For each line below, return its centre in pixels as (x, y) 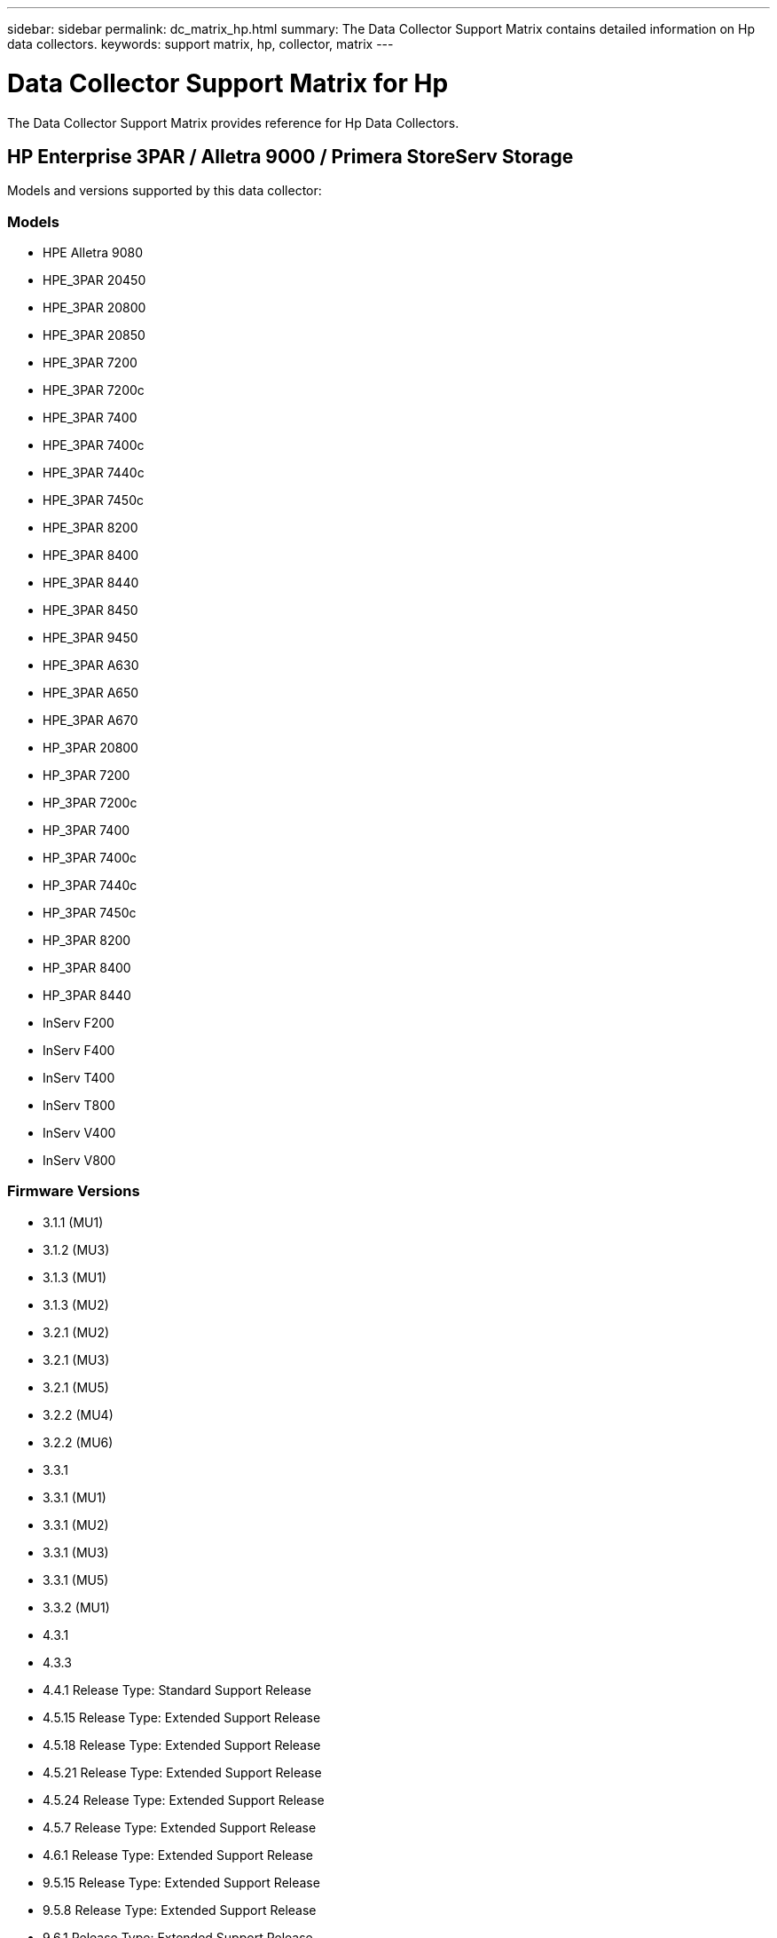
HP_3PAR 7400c (90, 858)
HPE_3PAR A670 (90, 721)
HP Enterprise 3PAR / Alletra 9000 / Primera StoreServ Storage (290, 156)
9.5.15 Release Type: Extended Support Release (181, 1882)
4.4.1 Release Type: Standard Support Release (177, 1690)
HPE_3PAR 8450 (90, 611)
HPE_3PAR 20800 (94, 308)
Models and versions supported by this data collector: (165, 191)
